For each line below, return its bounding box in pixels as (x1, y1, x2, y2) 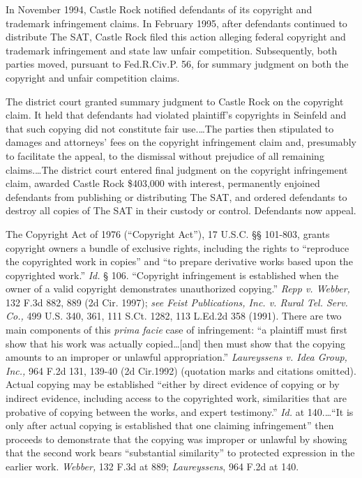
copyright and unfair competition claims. (6, 70, 180, 84)
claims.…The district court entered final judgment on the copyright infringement (6, 162, 348, 177)
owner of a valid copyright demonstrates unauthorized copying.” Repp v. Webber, (6, 281, 350, 296)
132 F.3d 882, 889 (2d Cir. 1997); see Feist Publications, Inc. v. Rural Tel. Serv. (6, 294, 348, 309)
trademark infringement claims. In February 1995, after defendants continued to (6, 15, 347, 30)
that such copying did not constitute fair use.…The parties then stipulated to (6, 121, 334, 135)
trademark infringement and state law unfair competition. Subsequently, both (6, 43, 338, 57)
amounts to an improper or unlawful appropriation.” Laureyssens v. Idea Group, (6, 350, 347, 364)
